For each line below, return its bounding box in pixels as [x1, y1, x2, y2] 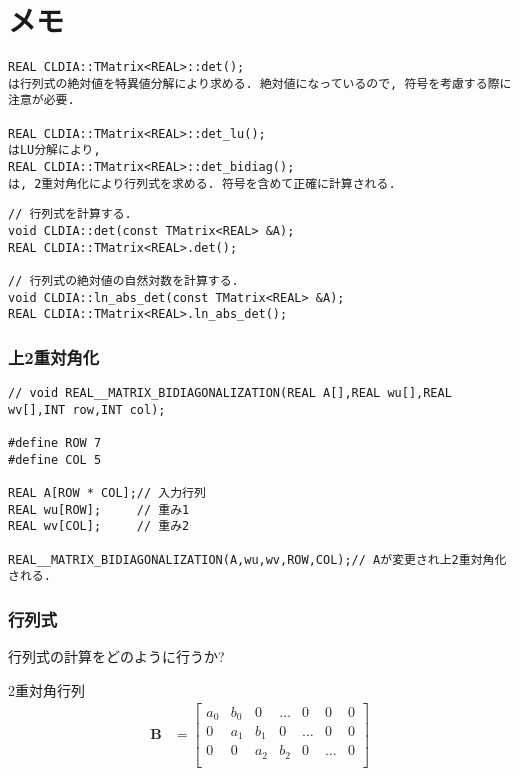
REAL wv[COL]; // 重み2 [8, 519, 190, 534]
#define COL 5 [8, 452, 102, 467]
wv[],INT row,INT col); [8, 402, 166, 417]
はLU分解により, [8, 143, 101, 158]
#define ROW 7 [8, 436, 102, 451]
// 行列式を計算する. [8, 207, 132, 222]
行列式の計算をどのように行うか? [8, 646, 225, 667]
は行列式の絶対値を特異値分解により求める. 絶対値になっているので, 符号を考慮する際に [8, 76, 512, 91]
